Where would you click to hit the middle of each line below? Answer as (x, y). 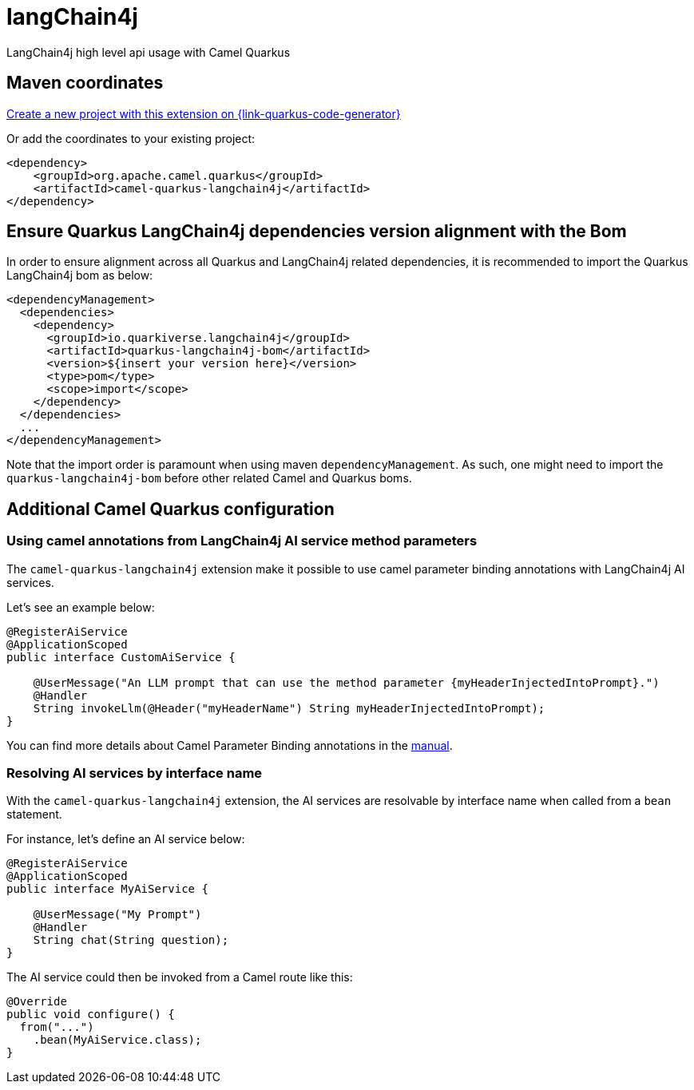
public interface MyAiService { (107, 889)
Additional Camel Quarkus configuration (171, 509)
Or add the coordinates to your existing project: (131, 138)
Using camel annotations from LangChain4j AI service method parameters (242, 541)
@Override (37, 1002)
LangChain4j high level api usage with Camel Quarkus (149, 52)
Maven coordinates (85, 83)
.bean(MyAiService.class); (117, 1040)
